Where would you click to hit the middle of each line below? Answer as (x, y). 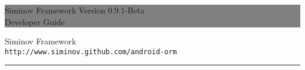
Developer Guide (35, 21)
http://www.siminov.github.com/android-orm (91, 52)
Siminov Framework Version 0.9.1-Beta (75, 10)
